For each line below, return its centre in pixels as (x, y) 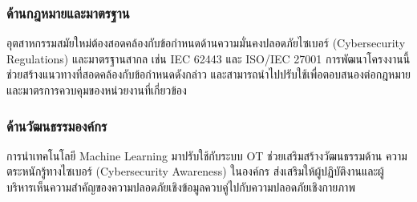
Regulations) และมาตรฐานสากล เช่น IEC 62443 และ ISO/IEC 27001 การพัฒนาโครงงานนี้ (208, 58)
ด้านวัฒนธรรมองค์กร (57, 125)
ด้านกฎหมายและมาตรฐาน (68, 12)
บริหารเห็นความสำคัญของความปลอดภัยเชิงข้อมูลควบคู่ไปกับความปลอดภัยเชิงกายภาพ (181, 187)
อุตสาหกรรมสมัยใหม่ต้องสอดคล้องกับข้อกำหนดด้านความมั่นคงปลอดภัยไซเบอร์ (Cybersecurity (206, 43)
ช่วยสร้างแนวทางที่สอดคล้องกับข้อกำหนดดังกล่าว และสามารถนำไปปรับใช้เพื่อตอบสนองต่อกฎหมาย (208, 74)
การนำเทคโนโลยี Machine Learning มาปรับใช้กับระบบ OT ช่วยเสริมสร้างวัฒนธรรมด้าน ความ (207, 155)
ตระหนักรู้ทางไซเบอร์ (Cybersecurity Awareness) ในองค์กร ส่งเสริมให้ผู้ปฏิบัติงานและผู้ (195, 171)
